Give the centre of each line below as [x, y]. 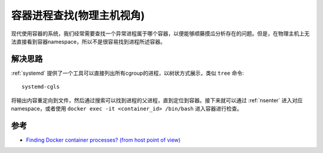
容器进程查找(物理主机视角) [78, 16]
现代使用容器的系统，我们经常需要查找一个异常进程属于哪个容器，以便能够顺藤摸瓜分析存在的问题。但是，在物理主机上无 [160, 33]
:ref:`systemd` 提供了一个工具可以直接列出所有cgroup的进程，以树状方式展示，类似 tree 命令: [128, 73]
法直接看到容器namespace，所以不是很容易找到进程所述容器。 [88, 41]
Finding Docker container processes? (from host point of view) [103, 140]
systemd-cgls [41, 87]
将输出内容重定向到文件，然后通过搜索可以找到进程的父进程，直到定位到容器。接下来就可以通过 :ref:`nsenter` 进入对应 [157, 100]
